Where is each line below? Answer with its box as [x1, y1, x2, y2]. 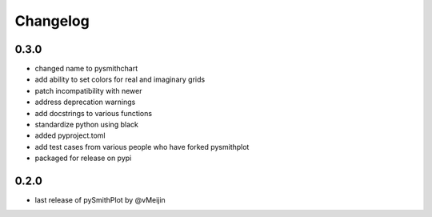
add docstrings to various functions [34, 108, 152, 118]
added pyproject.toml [34, 131, 106, 140]
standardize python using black [34, 120, 139, 130]
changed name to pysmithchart [34, 64, 138, 74]
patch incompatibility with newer [34, 86, 142, 95]
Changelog [14, 12, 90, 30]
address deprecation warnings [34, 97, 136, 107]
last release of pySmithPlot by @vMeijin [34, 195, 166, 205]
